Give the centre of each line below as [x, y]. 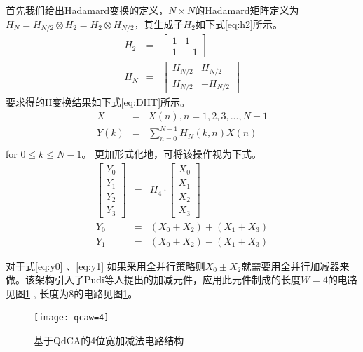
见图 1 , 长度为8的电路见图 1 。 [72, 293]
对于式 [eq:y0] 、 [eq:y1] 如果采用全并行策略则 [105, 265]
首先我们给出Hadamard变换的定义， [87, 10]
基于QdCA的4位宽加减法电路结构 [109, 340]
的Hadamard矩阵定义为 [247, 10]
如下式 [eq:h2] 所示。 [239, 23]
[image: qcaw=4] [71, 318]
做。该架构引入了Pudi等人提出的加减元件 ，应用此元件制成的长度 [153, 279]
